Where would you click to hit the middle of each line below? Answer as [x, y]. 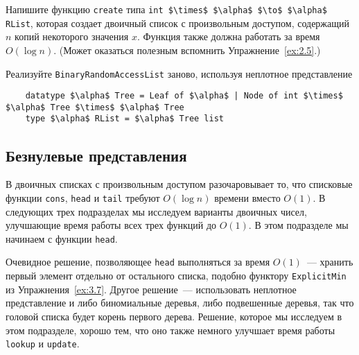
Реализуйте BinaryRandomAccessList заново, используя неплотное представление [179, 73]
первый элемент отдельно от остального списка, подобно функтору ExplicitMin [176, 276]
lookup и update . [43, 344]
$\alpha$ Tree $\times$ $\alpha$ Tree [95, 107]
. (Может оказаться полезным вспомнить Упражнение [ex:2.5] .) [187, 50]
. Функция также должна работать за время [228, 36]
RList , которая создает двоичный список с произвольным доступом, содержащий [177, 23]
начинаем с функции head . [62, 238]
